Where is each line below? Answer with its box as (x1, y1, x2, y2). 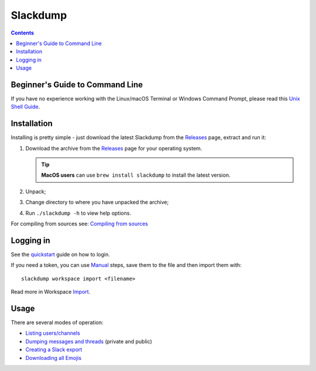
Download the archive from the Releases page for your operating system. (25, 145, 202, 152)
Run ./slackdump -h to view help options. (25, 209, 132, 217)
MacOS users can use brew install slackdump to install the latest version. (41, 171, 231, 178)
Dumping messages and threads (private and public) (25, 338, 152, 345)
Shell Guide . (11, 103, 40, 111)
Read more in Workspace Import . (11, 288, 91, 296)
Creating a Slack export (25, 346, 83, 353)
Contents (11, 29, 35, 36)
